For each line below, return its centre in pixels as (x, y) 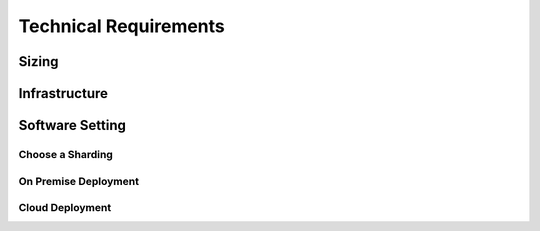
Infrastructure (63, 93)
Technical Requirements (121, 26)
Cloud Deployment (65, 208)
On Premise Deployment (79, 181)
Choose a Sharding (66, 154)
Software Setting (72, 125)
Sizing (38, 61)
